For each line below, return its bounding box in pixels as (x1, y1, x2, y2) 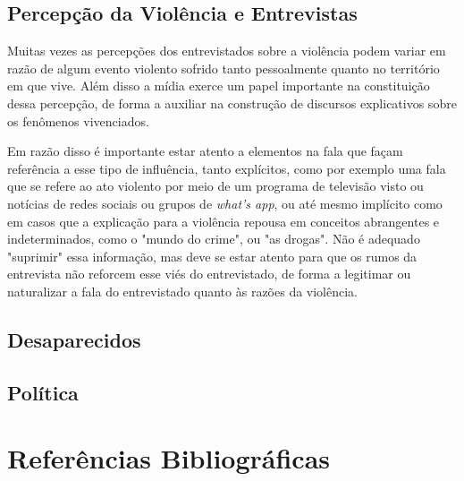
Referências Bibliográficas (7, 440, 331, 477)
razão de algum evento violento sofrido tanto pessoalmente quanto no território (7, 58, 440, 77)
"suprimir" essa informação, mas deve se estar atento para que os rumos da (7, 246, 418, 265)
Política (7, 378, 79, 406)
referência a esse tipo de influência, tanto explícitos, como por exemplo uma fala (7, 159, 446, 177)
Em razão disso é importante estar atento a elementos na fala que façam (7, 142, 403, 160)
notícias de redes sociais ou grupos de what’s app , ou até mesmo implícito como (7, 193, 443, 212)
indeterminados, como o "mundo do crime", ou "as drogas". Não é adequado (7, 229, 420, 248)
